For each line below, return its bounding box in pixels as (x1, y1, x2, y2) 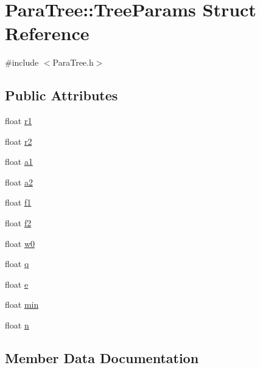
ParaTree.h (52, 56, 94, 69)
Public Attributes (5, 86, 118, 105)
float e (5, 277, 29, 290)
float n (5, 319, 29, 332)
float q (5, 257, 29, 270)
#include (5, 56, 39, 69)
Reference (5, 21, 90, 46)
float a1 (5, 155, 33, 168)
